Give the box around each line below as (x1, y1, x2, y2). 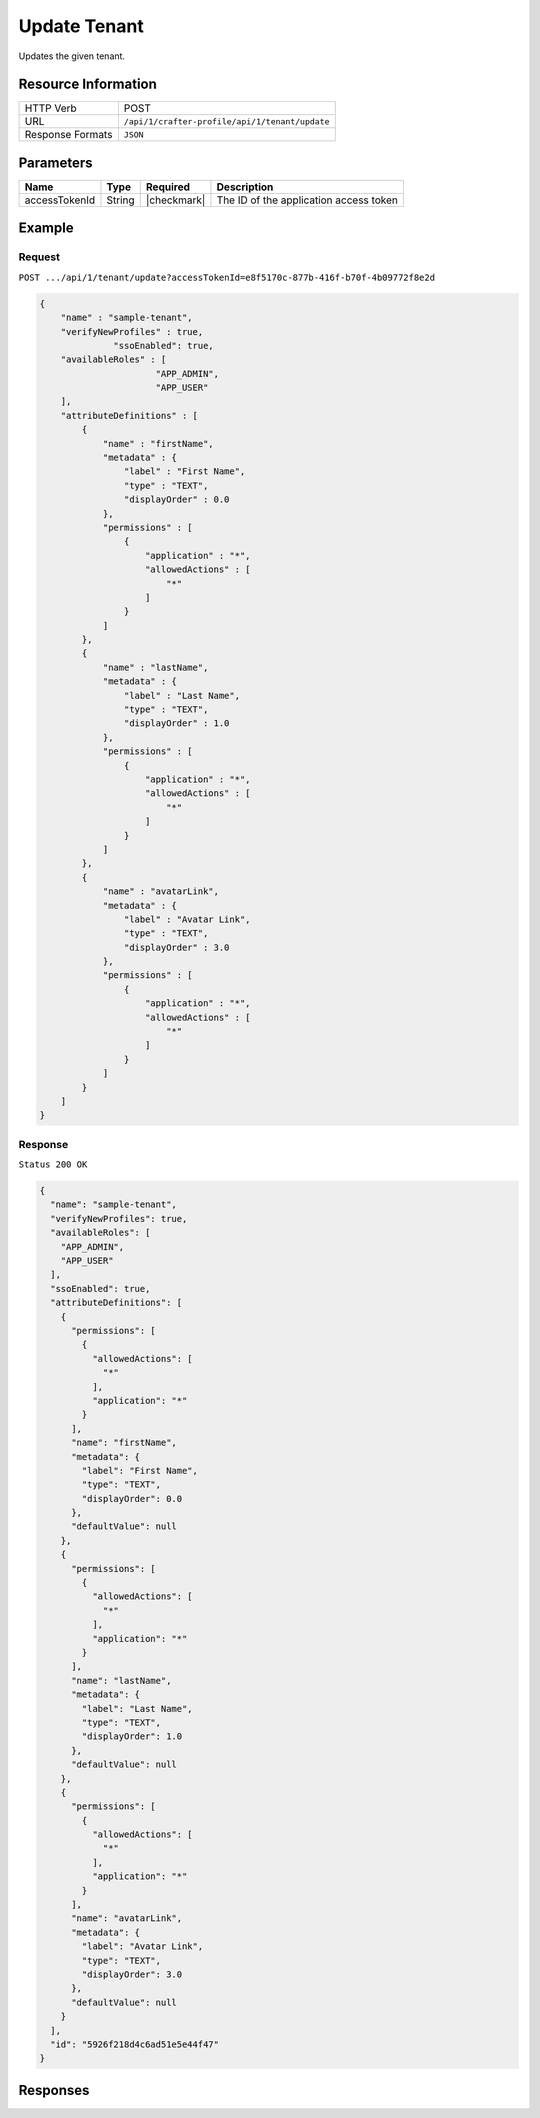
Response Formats (24, 128, 113, 142)
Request (18, 250, 60, 264)
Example (18, 220, 74, 237)
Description (216, 180, 274, 194)
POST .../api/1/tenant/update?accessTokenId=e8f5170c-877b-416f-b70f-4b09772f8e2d (18, 271, 435, 283)
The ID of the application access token (216, 193, 399, 207)
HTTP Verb (24, 101, 77, 115)
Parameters (18, 154, 93, 171)
